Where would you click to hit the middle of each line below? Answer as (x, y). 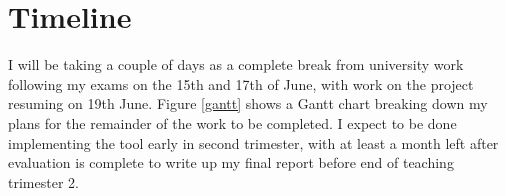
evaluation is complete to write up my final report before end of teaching (231, 162)
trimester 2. (43, 181)
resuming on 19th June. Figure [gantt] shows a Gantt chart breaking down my (248, 103)
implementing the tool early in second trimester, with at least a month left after (253, 142)
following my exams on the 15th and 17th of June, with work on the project (241, 83)
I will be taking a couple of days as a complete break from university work (236, 64)
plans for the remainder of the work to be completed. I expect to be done (232, 122)
